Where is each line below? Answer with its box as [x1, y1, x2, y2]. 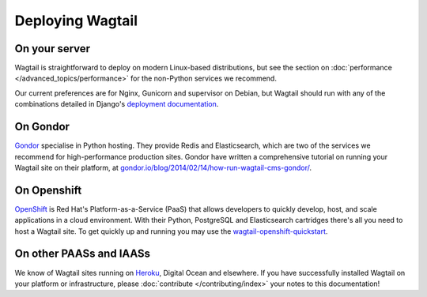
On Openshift [14, 183, 82, 197]
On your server [14, 42, 91, 55]
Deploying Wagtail [14, 12, 138, 29]
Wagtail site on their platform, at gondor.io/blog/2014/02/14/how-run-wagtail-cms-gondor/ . [14, 163, 312, 172]
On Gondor [14, 120, 70, 133]
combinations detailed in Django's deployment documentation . [14, 100, 219, 109]
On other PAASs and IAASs [14, 247, 150, 261]
